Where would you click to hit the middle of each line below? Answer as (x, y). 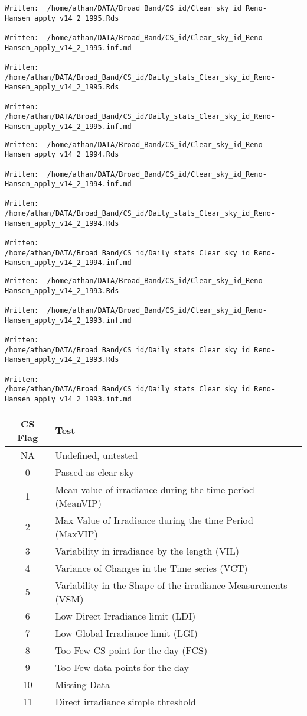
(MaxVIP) (76, 533)
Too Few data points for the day (122, 667)
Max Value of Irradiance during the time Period (154, 520)
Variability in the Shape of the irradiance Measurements (171, 585)
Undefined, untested (97, 455)
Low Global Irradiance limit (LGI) (126, 633)
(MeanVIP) (78, 503)
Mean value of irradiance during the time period (155, 489)
